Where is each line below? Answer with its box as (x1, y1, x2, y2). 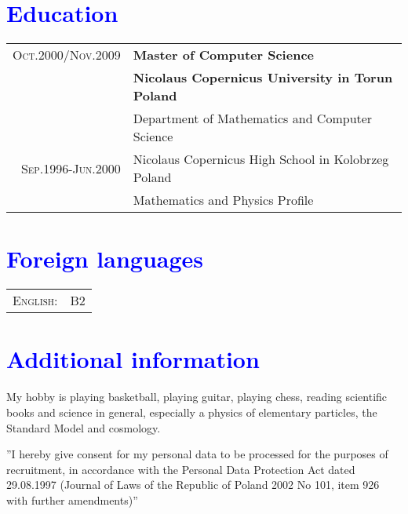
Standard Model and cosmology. (6, 419, 161, 436)
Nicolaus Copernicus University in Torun (133, 68, 393, 87)
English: (13, 291, 58, 310)
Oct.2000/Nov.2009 (13, 46, 121, 64)
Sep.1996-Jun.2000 (20, 159, 121, 177)
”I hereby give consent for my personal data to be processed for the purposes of (6, 446, 388, 462)
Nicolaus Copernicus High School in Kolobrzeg (133, 150, 389, 169)
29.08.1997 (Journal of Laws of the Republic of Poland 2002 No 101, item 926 (6, 476, 380, 493)
